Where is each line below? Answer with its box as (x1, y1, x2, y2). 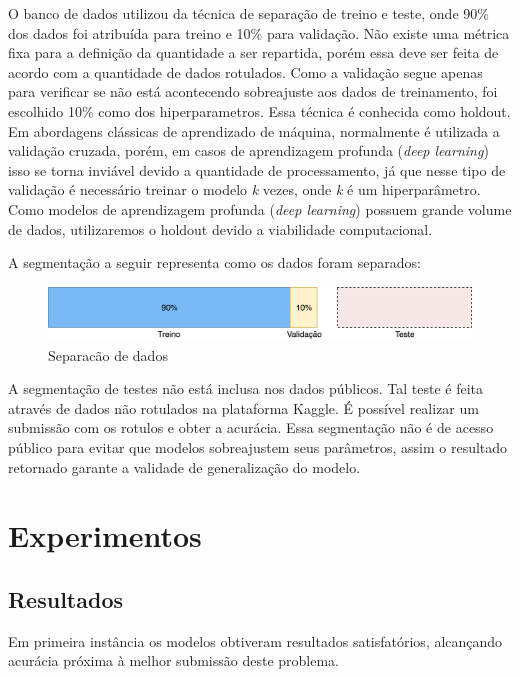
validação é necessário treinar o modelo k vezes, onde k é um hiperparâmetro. (8, 179, 481, 200)
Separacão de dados (48, 344, 168, 365)
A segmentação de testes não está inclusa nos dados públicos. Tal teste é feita (8, 378, 484, 399)
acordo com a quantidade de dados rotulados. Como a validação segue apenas (8, 61, 483, 82)
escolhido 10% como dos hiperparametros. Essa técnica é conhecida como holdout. (8, 100, 511, 121)
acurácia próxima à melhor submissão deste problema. (8, 650, 340, 671)
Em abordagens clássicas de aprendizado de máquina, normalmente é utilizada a (8, 120, 500, 141)
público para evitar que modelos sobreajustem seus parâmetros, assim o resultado (8, 436, 508, 457)
